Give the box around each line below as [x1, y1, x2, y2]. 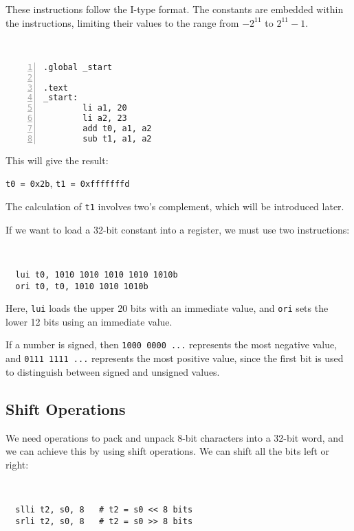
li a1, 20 [82, 103, 127, 113]
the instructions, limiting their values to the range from [5, 15, 239, 30]
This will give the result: [5, 152, 109, 167]
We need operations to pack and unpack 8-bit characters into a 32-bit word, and [5, 430, 344, 444]
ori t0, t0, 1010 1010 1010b [15, 281, 148, 291]
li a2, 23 [82, 113, 127, 124]
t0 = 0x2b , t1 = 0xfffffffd [5, 176, 130, 190]
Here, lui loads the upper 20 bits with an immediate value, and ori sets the [5, 301, 329, 315]
